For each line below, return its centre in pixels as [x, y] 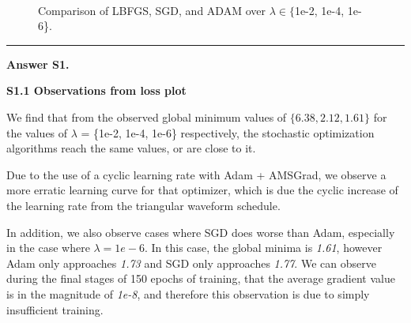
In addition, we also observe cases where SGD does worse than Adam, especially [201, 232]
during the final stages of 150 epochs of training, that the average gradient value [201, 278]
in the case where [48, 248]
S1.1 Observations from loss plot [96, 90]
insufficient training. [55, 309]
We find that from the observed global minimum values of [147, 116]
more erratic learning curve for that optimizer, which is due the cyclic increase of [202, 190]
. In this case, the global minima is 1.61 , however [264, 248]
